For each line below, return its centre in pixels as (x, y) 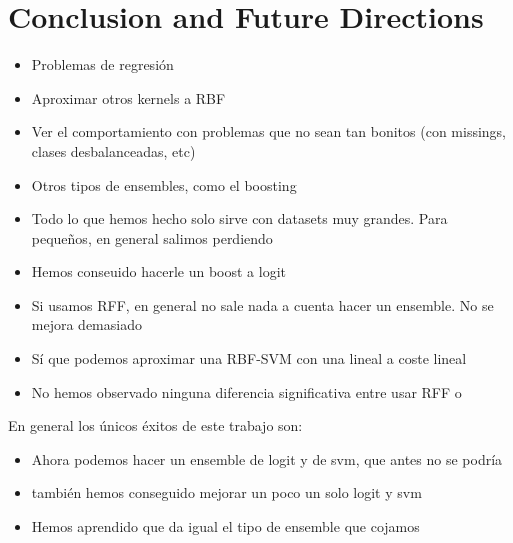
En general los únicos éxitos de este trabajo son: (155, 425)
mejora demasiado (86, 324)
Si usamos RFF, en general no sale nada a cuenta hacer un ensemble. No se (262, 304)
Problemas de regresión (102, 64)
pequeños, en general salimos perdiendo (152, 237)
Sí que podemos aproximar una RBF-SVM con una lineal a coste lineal (249, 358)
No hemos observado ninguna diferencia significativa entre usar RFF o (246, 391)
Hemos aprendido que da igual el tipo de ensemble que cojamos (225, 526)
